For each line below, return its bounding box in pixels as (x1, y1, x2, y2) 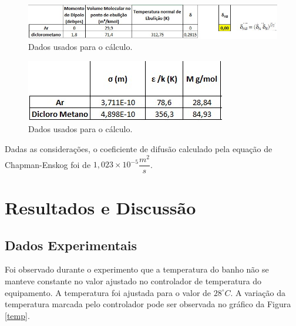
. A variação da (230, 286, 285, 298)
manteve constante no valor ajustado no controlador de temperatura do (5, 274, 262, 287)
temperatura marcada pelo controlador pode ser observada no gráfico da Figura (5, 298, 291, 310)
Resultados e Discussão (5, 196, 196, 219)
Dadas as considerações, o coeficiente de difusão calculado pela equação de (5, 143, 273, 155)
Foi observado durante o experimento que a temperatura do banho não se (5, 263, 269, 275)
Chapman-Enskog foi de (5, 158, 91, 170)
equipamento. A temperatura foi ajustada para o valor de (5, 286, 211, 298)
